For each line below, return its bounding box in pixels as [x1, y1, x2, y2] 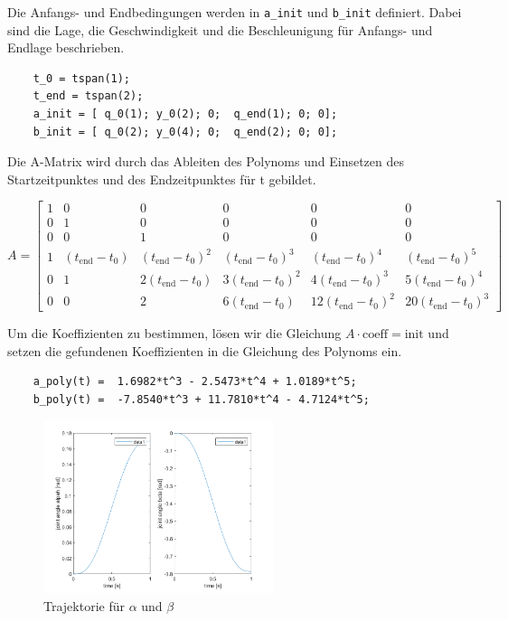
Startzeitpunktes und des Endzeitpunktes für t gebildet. [7, 169, 316, 188]
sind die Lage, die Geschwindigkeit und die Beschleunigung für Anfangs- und [7, 20, 433, 39]
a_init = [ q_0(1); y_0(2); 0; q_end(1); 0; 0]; [33, 108, 338, 121]
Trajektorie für [43, 596, 125, 615]
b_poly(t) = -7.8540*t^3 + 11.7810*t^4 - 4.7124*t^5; [33, 392, 370, 406]
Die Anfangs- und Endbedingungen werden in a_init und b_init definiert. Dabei [7, 3, 462, 21]
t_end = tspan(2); [33, 89, 144, 103]
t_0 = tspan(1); [33, 71, 131, 85]
